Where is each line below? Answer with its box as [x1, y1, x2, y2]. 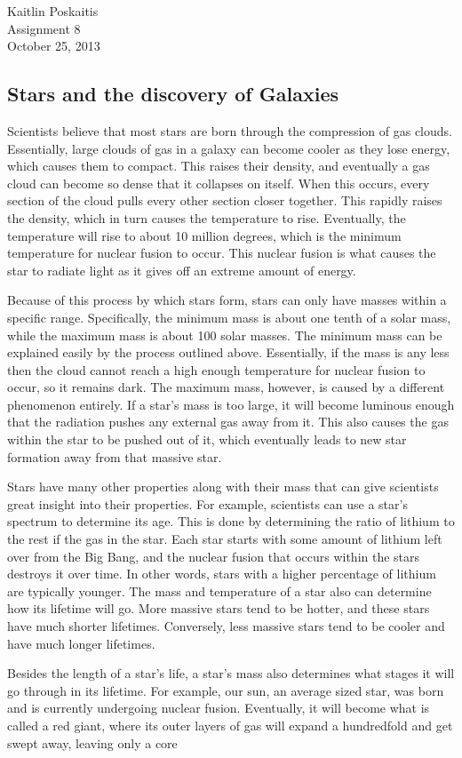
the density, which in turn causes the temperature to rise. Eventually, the [7, 208, 406, 227]
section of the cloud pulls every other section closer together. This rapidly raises [7, 191, 442, 210]
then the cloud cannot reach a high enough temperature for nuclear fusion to [7, 360, 426, 379]
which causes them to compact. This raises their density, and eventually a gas [7, 156, 430, 175]
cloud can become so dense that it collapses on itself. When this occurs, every [7, 173, 430, 192]
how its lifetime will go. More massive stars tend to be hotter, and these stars [7, 599, 430, 618]
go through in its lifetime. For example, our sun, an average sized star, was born [7, 681, 444, 699]
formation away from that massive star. [7, 447, 222, 466]
